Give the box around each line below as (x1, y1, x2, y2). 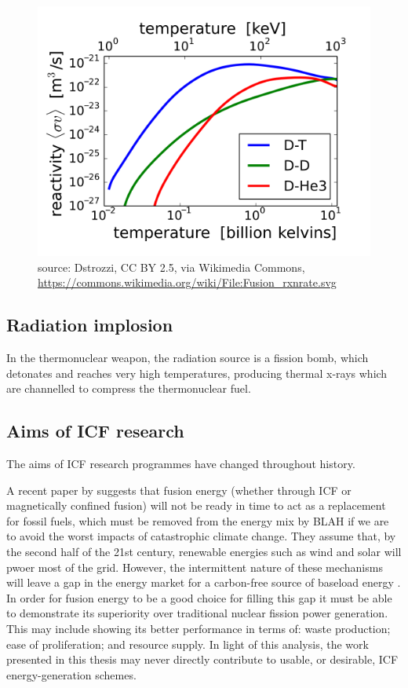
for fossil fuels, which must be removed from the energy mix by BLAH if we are (6, 512, 389, 529)
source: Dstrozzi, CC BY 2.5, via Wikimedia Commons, (38, 258, 305, 275)
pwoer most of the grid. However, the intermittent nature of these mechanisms (6, 558, 383, 575)
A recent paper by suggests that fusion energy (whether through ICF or (6, 481, 352, 498)
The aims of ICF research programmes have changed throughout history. (6, 455, 355, 471)
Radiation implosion (6, 313, 173, 337)
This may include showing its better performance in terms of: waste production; (6, 620, 391, 636)
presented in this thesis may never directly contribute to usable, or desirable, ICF (6, 651, 399, 668)
